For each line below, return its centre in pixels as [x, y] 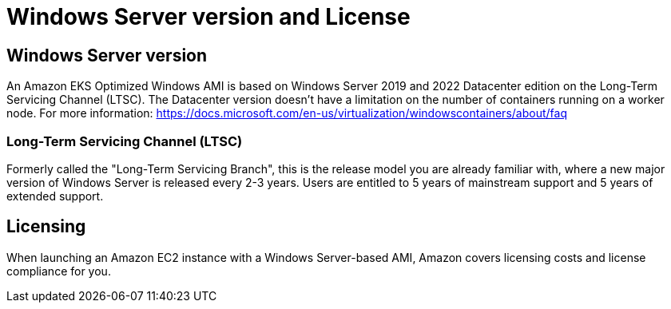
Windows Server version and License [208, 17]
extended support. [55, 196]
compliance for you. [59, 271]
